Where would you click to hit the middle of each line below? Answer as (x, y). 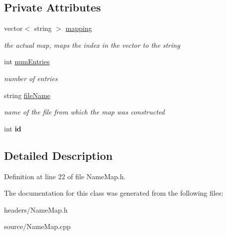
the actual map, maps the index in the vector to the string (92, 45)
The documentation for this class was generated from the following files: (114, 193)
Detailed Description (58, 155)
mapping (79, 28)
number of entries (31, 78)
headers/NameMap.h (36, 209)
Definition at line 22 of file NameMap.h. (65, 176)
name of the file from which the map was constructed (84, 112)
